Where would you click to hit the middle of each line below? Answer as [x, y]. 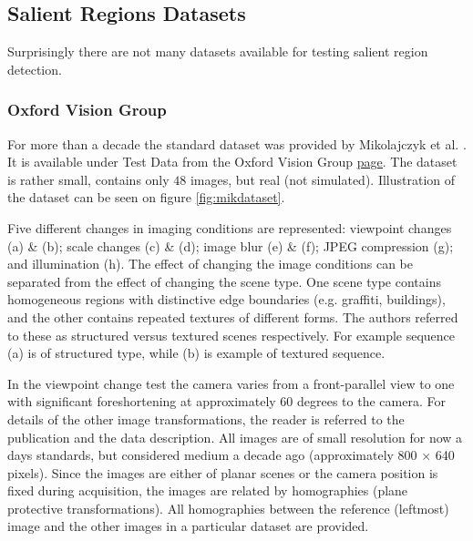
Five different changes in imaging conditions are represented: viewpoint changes [230, 227]
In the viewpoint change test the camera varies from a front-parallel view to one [231, 383]
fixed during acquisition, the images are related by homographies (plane [208, 490]
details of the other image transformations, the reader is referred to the [206, 419]
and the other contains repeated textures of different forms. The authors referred [233, 316]
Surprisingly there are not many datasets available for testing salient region [218, 51]
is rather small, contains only [88, 179]
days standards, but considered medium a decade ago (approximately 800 [212, 455]
